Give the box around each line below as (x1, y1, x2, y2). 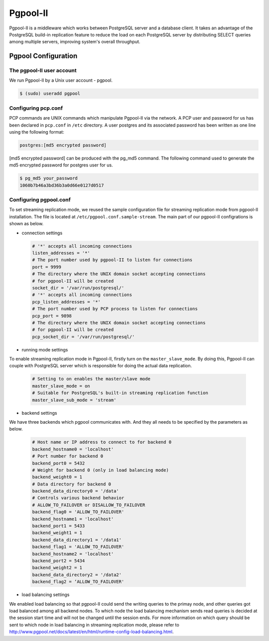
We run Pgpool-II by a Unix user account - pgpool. (9, 77, 113, 83)
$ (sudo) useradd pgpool (19, 91, 81, 97)
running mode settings (21, 346, 68, 352)
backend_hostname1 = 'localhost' (32, 516, 114, 522)
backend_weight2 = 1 (32, 565, 82, 571)
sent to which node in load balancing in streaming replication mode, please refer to (9, 622, 179, 628)
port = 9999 (32, 264, 62, 270)
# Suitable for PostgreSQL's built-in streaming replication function (32, 390, 209, 396)
